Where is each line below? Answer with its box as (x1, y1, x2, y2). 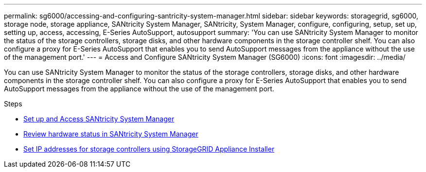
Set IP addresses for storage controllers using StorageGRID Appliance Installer (23, 145, 275, 153)
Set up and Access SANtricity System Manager (23, 115, 175, 123)
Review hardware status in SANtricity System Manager (23, 130, 198, 138)
